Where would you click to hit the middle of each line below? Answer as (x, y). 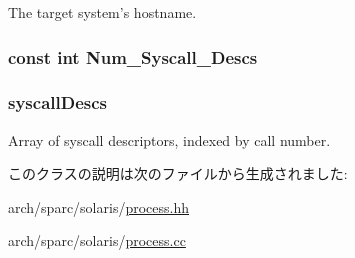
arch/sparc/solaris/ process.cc (97, 240)
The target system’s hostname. (102, 12)
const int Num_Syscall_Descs (133, 56)
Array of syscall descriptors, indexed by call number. (169, 139)
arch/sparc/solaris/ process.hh (98, 206)
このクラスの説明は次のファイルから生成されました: (178, 173)
